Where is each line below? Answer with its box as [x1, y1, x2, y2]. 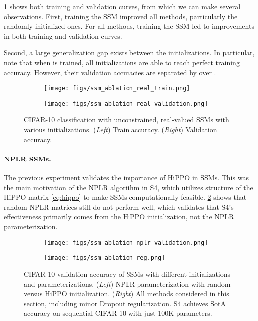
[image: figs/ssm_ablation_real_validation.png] [44, 100, 208, 107]
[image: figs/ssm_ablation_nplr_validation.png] [44, 239, 208, 246]
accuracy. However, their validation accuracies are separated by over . [4, 67, 216, 77]
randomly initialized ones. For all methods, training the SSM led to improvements [4, 21, 254, 31]
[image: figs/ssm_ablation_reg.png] [44, 254, 165, 262]
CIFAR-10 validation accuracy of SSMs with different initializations [24, 268, 231, 279]
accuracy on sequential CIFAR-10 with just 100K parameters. [24, 308, 212, 318]
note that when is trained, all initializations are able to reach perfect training [4, 57, 240, 67]
